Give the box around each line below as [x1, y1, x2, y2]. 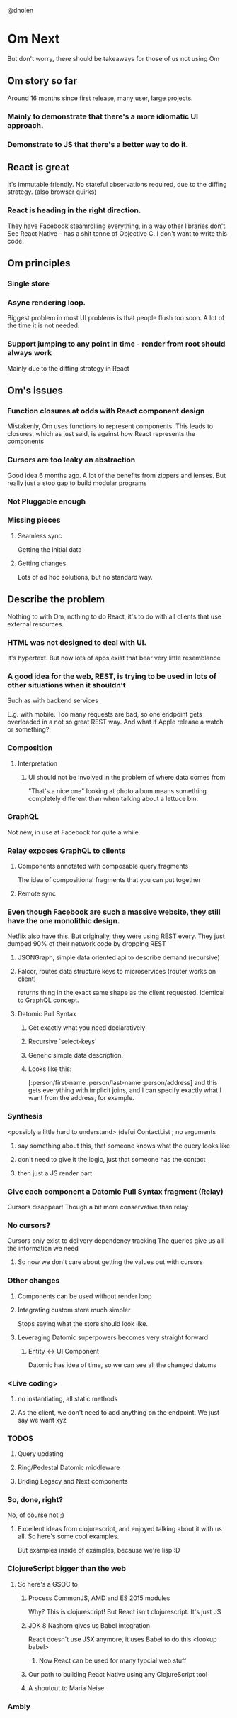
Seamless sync [17, 531, 62, 540]
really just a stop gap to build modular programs [7, 479, 147, 487]
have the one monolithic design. [7, 916, 120, 926]
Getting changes [17, 559, 67, 567]
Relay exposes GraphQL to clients [7, 845, 126, 855]
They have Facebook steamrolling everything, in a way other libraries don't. [7, 222, 228, 230]
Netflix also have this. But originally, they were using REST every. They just [7, 932, 225, 940]
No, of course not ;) [7, 1511, 65, 1519]
